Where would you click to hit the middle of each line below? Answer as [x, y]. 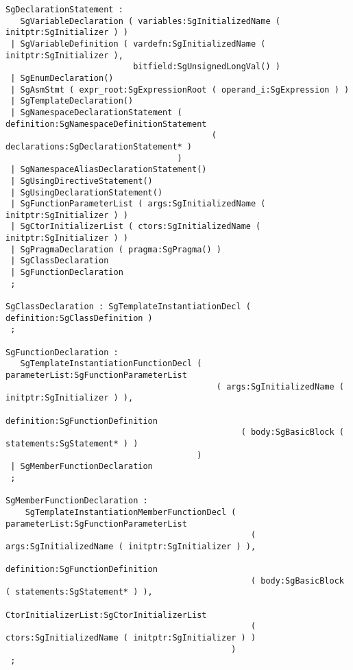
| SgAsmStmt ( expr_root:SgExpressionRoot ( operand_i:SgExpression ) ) [180, 89]
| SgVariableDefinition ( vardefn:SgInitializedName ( [138, 44]
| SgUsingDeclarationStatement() [87, 192]
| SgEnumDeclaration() [62, 78]
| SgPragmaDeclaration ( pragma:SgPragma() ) [116, 249]
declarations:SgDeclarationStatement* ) [99, 146]
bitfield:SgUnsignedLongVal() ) [207, 67]
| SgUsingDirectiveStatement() [82, 181]
